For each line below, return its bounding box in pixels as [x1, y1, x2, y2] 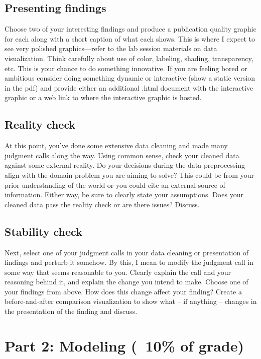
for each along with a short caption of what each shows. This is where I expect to [5, 33, 255, 44]
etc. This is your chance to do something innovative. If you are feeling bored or [5, 63, 247, 73]
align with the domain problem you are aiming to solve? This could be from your [5, 169, 254, 180]
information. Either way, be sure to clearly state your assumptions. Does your [5, 189, 243, 200]
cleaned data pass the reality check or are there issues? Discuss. [5, 199, 200, 209]
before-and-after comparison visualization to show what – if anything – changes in [5, 296, 257, 306]
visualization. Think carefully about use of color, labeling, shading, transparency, [5, 53, 253, 63]
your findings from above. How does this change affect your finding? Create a [5, 286, 242, 296]
